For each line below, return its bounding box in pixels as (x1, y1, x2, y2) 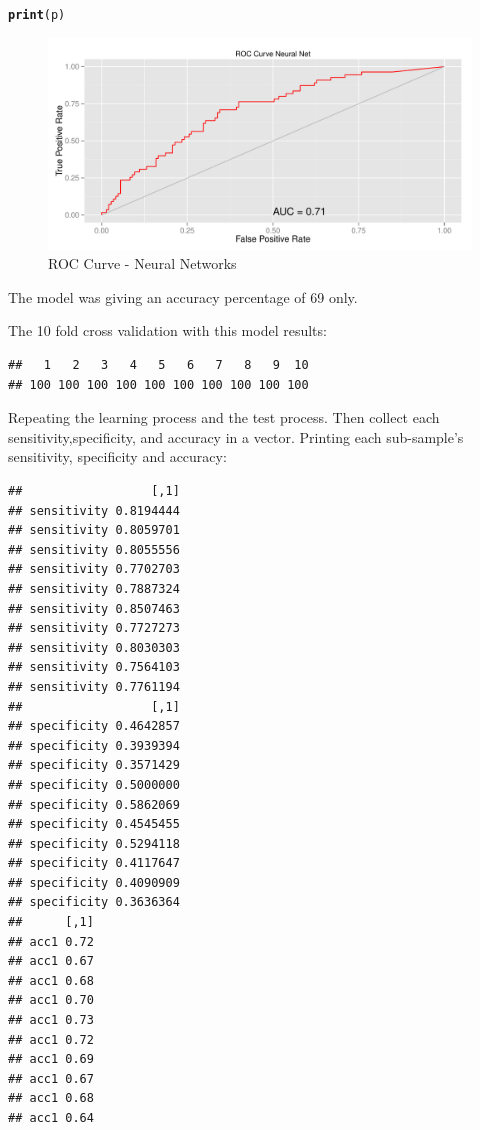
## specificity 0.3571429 (8, 758, 180, 773)
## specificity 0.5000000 (8, 777, 180, 792)
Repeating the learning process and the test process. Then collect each (8, 407, 440, 428)
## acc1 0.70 (8, 993, 94, 1008)
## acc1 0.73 (8, 1013, 94, 1028)
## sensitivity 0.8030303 (8, 640, 180, 655)
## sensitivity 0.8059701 (8, 523, 180, 538)
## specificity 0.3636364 (8, 895, 180, 910)
